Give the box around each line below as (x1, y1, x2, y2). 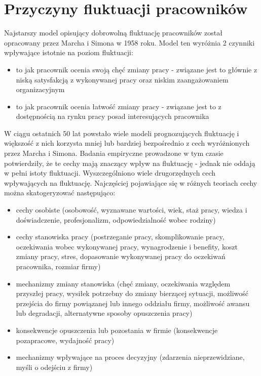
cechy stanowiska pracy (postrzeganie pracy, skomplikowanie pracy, (16, 231, 225, 242)
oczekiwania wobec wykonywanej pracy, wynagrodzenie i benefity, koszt (16, 241, 238, 252)
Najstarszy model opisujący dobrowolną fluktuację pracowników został (4, 27, 222, 38)
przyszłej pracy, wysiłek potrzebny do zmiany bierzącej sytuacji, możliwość (16, 288, 249, 299)
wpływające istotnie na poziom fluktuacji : (4, 47, 133, 58)
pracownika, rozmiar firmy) (16, 261, 101, 271)
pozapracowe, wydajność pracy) (16, 335, 115, 345)
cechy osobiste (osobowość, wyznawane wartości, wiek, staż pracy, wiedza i (16, 204, 247, 215)
